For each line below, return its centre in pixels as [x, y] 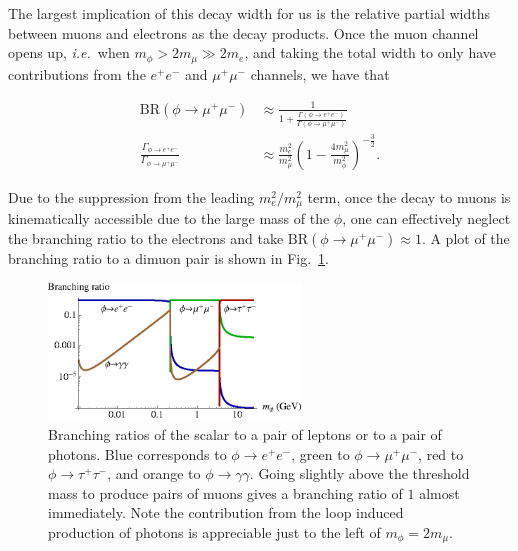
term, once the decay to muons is [409, 196]
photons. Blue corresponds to [137, 453]
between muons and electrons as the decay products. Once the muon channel [243, 32]
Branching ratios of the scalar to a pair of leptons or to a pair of [245, 433]
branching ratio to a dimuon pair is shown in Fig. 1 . [168, 257]
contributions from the [77, 73]
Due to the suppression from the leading [131, 196]
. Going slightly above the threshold [359, 473]
